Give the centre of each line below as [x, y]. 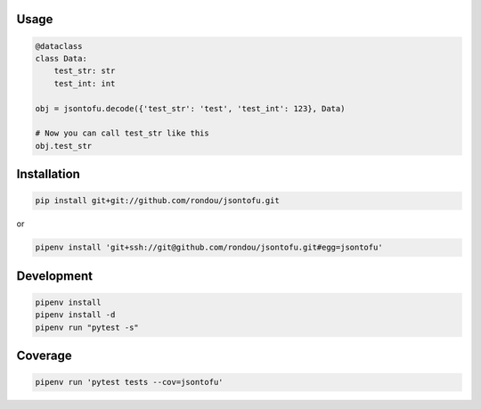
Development [55, 276]
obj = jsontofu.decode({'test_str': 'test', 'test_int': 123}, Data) [190, 108]
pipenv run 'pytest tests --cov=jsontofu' [129, 382]
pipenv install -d [75, 315]
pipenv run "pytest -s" [87, 327]
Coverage [44, 356]
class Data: [61, 58]
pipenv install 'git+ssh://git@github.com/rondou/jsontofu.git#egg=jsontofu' [209, 248]
